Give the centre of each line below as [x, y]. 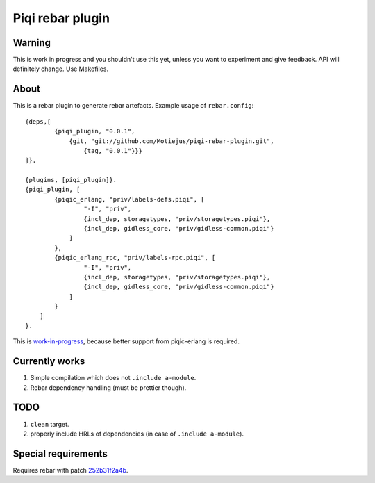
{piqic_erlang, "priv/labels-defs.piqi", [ [130, 199]
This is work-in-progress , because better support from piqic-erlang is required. [126, 341]
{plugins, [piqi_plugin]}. [71, 180]
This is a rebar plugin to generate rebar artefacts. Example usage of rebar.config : [133, 106]
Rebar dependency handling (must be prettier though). [108, 387]
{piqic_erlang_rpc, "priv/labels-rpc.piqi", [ [135, 258]
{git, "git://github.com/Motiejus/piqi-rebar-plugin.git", [172, 141]
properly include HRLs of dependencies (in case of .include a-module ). [137, 434]
